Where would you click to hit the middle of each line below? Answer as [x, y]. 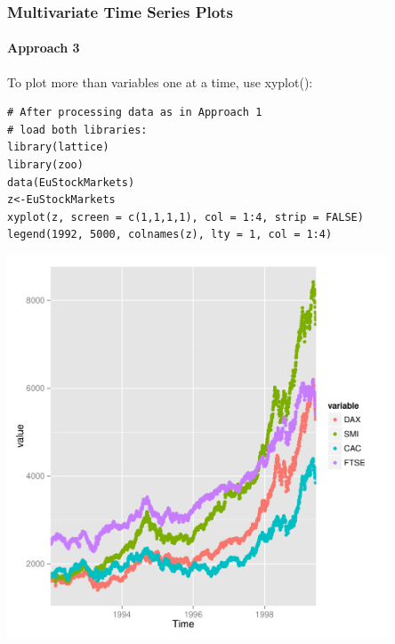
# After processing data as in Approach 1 [135, 113]
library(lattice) [58, 147]
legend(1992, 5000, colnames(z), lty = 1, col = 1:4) [170, 235]
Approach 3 [44, 48]
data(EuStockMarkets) [71, 182]
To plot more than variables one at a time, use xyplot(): [160, 82]
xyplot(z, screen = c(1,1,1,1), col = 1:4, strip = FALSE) [185, 217]
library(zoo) [45, 165]
